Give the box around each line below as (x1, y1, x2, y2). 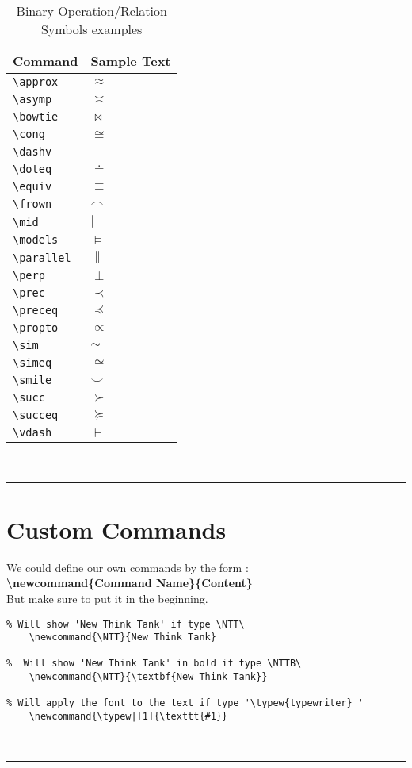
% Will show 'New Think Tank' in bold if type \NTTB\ (6, 658, 302, 670)
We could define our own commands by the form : (6, 559, 249, 575)
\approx (13, 75, 59, 88)
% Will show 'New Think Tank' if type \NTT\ (6, 618, 245, 630)
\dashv (13, 145, 52, 158)
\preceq (13, 304, 59, 317)
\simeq (13, 356, 52, 369)
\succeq (13, 409, 59, 421)
